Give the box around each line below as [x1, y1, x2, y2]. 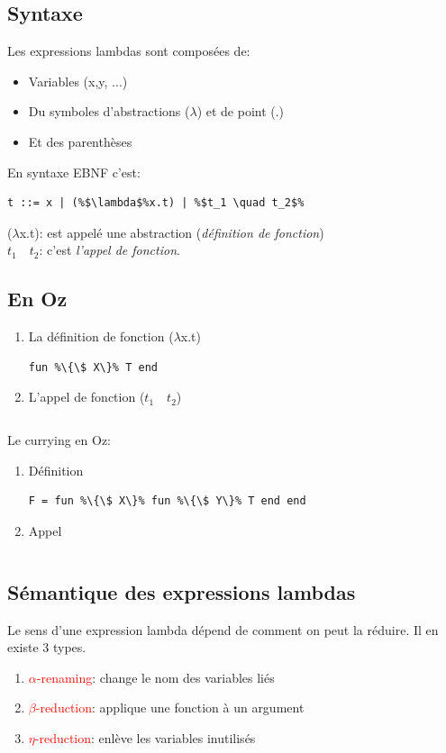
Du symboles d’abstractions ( [28, 102, 190, 121]
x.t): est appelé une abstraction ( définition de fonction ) [19, 222, 324, 241]
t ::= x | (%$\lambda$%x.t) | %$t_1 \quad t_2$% [7, 196, 305, 210]
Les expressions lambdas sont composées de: [7, 41, 250, 60]
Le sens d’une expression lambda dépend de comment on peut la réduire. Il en [7, 620, 439, 639]
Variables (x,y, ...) [28, 71, 128, 90]
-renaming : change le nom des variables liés [36, 667, 275, 686]
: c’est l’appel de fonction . [39, 240, 180, 259]
